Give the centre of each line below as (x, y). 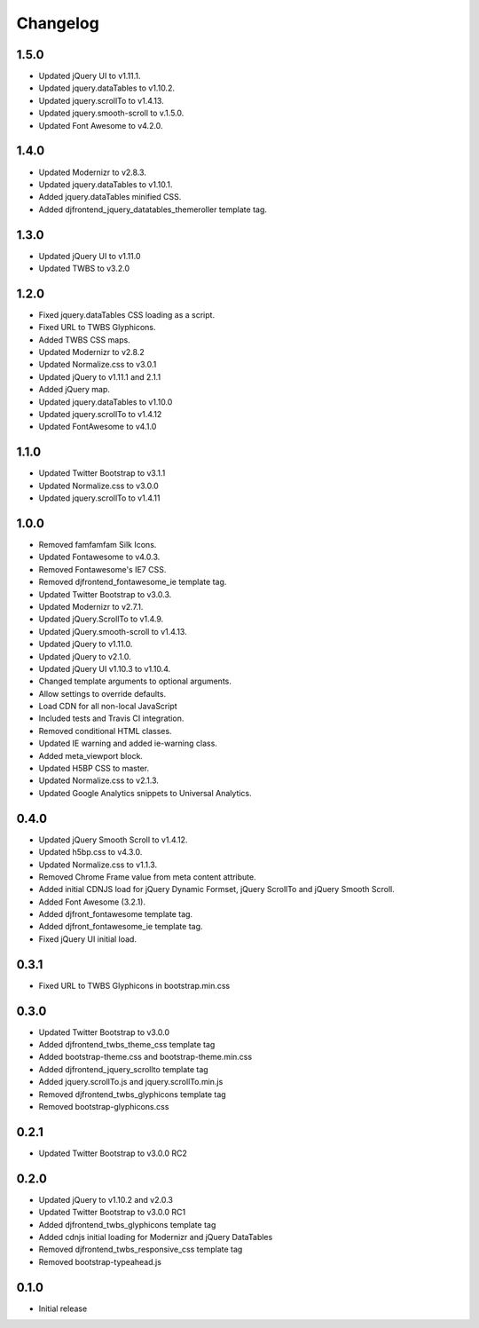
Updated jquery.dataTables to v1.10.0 (106, 402)
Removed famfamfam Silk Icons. (98, 545)
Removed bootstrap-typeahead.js (100, 1261)
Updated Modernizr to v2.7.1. (91, 606)
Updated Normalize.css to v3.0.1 (98, 365)
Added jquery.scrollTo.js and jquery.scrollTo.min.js (131, 1082)
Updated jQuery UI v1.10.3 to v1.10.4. (105, 668)
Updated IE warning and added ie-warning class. (128, 743)
